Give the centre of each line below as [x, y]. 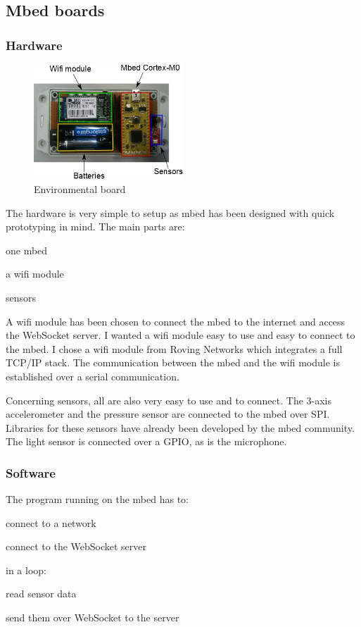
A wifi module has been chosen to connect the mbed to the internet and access [176, 321]
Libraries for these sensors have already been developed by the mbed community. [180, 427]
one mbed [27, 250]
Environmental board [80, 188]
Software [31, 472]
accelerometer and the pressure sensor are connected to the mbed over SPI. [168, 414]
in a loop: [26, 570]
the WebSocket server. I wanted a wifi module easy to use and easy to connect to [180, 335]
